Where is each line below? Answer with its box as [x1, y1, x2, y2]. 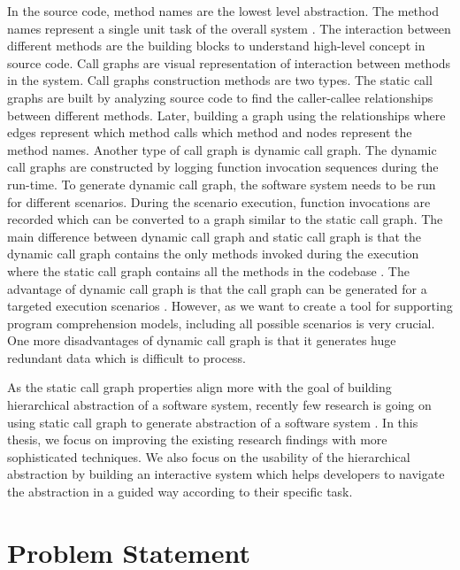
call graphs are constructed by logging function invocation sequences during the [7, 158, 439, 176]
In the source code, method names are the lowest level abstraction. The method [7, 2, 440, 19]
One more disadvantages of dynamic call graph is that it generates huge [7, 331, 396, 350]
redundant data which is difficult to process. [7, 348, 246, 366]
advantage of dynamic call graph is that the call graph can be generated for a [7, 279, 427, 297]
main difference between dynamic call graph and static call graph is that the [7, 227, 422, 245]
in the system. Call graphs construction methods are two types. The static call [7, 71, 433, 89]
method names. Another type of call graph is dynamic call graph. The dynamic [7, 140, 437, 158]
